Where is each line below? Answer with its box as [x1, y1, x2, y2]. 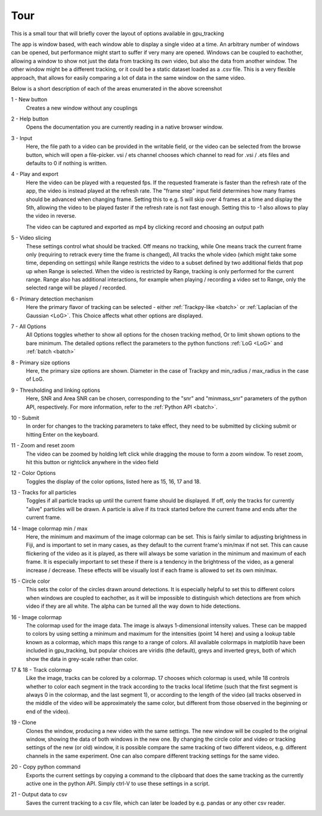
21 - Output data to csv [11, 791, 68, 798]
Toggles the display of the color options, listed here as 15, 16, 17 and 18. [26, 478, 201, 485]
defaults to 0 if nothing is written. [26, 160, 107, 167]
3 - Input [11, 134, 33, 141]
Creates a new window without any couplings [26, 104, 138, 112]
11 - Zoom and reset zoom [11, 442, 75, 449]
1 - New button [11, 96, 48, 103]
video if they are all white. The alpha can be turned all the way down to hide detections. [26, 602, 241, 610]
